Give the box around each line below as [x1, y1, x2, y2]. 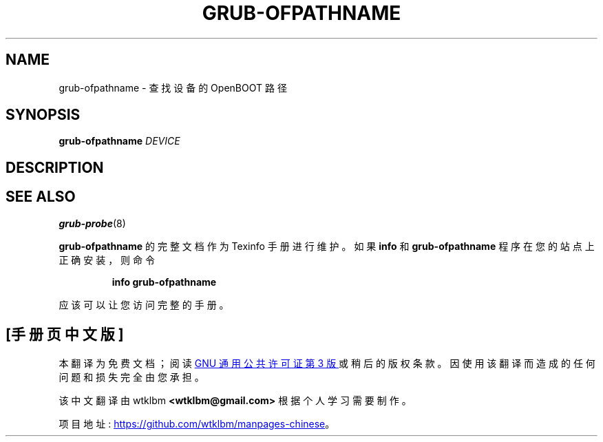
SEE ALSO [6, 188, 76, 206]
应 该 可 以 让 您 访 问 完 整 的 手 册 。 [59, 298, 229, 311]
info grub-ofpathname [112, 275, 217, 288]
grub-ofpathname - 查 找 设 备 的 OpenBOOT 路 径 [59, 81, 287, 94]
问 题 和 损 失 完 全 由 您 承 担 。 [59, 370, 204, 383]
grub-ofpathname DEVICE [59, 135, 180, 147]
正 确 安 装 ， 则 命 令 [59, 253, 155, 266]
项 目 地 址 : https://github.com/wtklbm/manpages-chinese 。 [59, 417, 335, 430]
